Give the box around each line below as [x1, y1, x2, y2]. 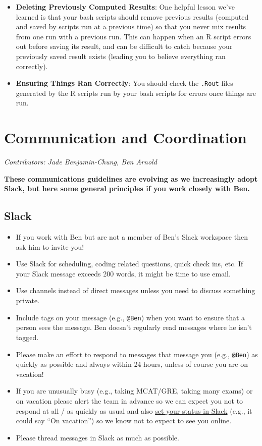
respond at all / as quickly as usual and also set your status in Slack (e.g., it [16, 405, 252, 416]
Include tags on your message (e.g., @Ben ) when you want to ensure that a [16, 312, 245, 322]
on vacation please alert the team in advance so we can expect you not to [16, 395, 243, 406]
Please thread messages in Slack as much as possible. [16, 432, 179, 442]
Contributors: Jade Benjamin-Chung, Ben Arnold [4, 156, 157, 167]
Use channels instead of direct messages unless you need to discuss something [16, 285, 255, 296]
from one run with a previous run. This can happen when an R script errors [16, 31, 251, 41]
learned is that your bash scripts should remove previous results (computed [16, 11, 249, 22]
